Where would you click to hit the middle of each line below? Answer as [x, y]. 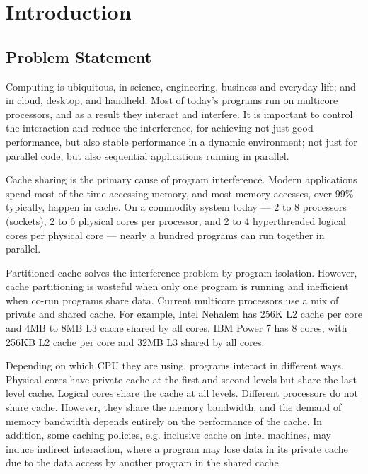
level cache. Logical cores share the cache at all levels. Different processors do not [182, 393]
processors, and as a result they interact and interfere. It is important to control [179, 114]
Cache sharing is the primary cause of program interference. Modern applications [182, 179]
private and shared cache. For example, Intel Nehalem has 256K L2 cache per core [184, 314]
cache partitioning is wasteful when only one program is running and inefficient [177, 286]
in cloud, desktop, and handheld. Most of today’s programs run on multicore [172, 100]
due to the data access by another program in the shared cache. [144, 462]
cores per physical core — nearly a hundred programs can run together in [165, 235]
